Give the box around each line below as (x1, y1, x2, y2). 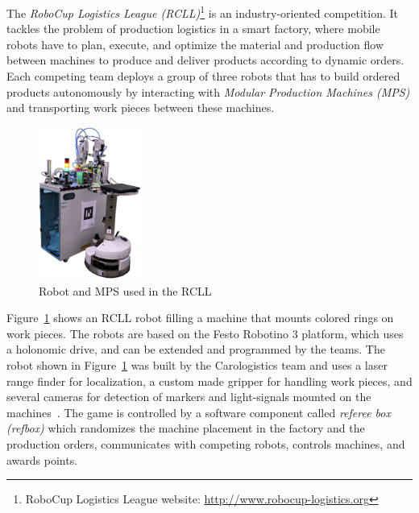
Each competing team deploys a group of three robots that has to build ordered (6, 68, 400, 85)
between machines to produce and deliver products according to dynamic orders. (6, 52, 404, 68)
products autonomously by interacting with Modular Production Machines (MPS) (6, 83, 410, 100)
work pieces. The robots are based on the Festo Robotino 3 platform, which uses (6, 325, 404, 341)
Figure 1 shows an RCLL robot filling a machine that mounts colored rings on (6, 309, 394, 326)
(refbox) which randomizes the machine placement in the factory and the (6, 420, 365, 436)
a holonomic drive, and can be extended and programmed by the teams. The (6, 341, 385, 358)
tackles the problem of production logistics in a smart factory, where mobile (6, 20, 380, 37)
